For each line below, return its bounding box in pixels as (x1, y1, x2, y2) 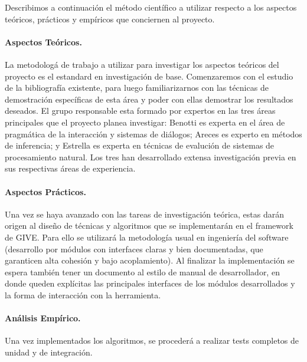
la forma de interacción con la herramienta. (5, 288, 161, 301)
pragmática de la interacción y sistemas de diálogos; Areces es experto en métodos (5, 127, 302, 140)
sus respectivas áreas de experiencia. (5, 162, 136, 175)
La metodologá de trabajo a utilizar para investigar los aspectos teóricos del (5, 58, 279, 70)
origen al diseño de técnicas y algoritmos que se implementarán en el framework (5, 219, 293, 232)
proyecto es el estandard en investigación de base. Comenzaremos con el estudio (5, 70, 293, 82)
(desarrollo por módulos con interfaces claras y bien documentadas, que (5, 242, 263, 255)
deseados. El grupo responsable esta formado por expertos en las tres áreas (5, 104, 276, 117)
